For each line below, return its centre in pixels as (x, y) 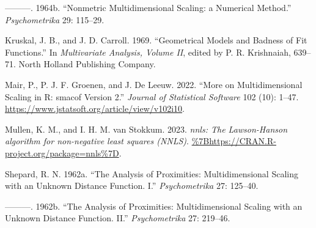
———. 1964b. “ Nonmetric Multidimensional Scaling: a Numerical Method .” (148, 7)
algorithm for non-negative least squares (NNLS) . (97, 141)
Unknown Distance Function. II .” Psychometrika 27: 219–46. (118, 218)
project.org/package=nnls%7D (62, 153)
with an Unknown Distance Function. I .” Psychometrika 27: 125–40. (132, 186)
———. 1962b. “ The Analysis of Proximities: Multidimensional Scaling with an (154, 206)
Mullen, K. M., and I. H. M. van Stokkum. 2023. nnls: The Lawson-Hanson (146, 129)
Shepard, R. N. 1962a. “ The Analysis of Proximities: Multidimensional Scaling (152, 173)
